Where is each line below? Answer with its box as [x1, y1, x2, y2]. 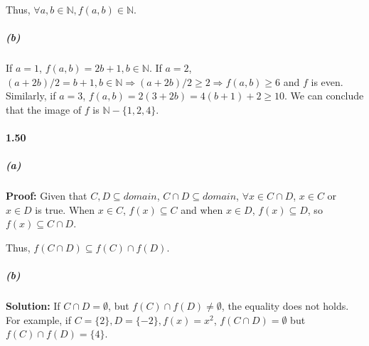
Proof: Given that [6, 188, 87, 203]
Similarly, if [6, 88, 56, 103]
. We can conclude [284, 88, 364, 103]
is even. [311, 74, 343, 89]
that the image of [6, 102, 82, 117]
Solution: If [6, 298, 60, 313]
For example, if [6, 312, 72, 327]
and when [181, 202, 223, 217]
